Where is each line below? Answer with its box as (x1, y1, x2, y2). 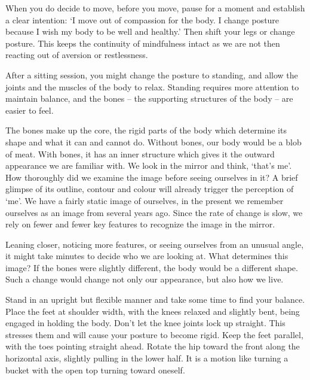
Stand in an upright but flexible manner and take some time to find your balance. (5, 293, 305, 306)
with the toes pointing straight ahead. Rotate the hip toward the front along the (5, 340, 300, 352)
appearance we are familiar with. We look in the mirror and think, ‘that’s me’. (5, 159, 292, 172)
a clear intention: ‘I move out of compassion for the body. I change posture (5, 13, 280, 26)
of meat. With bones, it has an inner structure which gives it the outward (5, 147, 275, 160)
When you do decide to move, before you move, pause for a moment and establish (5, 2, 305, 14)
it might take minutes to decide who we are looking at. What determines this (5, 250, 288, 262)
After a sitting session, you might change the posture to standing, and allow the (5, 68, 298, 81)
